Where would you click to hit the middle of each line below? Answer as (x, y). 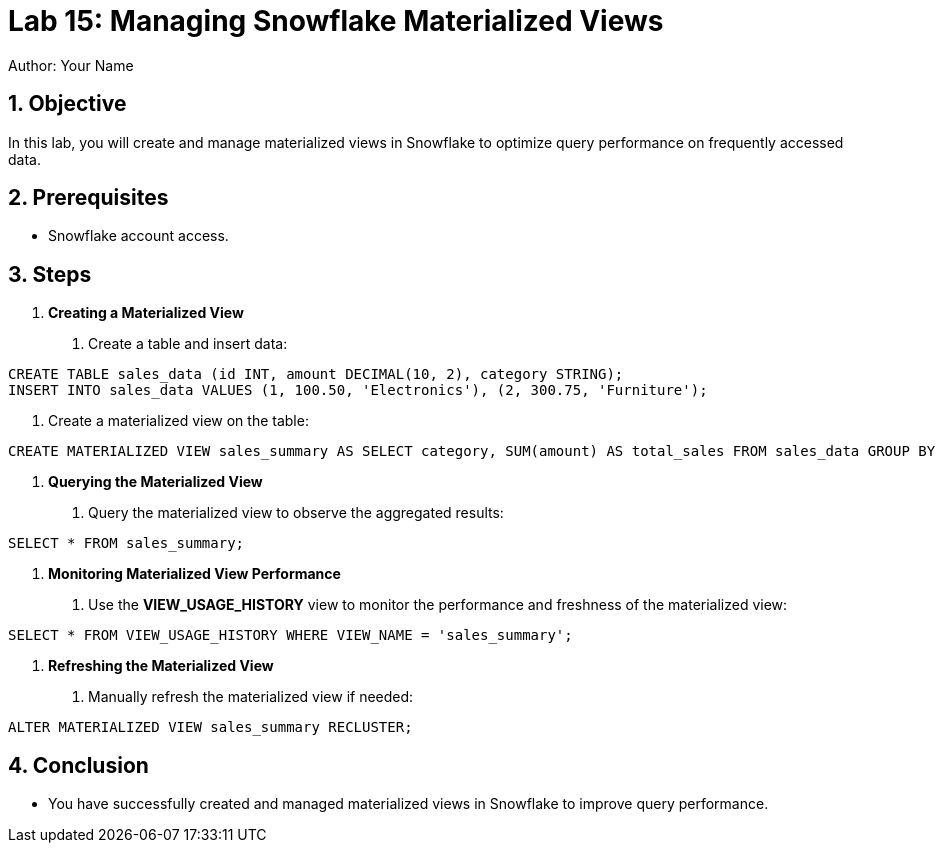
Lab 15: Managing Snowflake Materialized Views (336, 21)
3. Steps (50, 274)
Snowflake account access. (138, 236)
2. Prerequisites (88, 198)
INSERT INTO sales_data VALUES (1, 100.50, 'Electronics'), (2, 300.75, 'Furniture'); (358, 390)
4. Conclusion (78, 765)
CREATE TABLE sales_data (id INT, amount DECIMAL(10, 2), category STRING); (316, 374)
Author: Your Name (71, 65)
